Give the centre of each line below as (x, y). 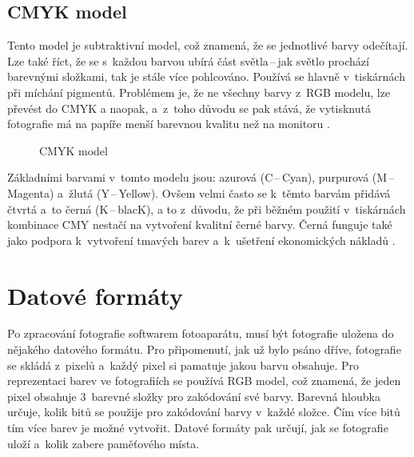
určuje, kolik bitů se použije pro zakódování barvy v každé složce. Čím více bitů (204, 412)
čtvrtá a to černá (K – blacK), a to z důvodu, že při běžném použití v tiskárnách (207, 208)
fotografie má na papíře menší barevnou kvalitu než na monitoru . (169, 124)
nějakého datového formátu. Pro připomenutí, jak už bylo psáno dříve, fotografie (204, 349)
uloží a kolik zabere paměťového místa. (103, 443)
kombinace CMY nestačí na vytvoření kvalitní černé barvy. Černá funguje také (200, 224)
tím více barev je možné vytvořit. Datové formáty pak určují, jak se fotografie (198, 428)
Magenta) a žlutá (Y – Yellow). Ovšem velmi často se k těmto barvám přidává (199, 192)
